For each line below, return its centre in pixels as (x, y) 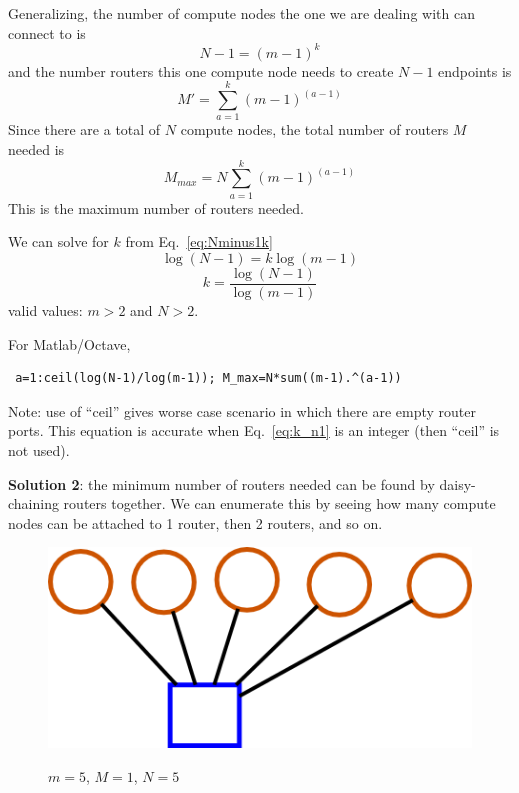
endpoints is (475, 70)
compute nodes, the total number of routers (314, 129)
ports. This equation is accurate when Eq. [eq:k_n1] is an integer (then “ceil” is (254, 430)
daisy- (457, 483)
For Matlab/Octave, (69, 343)
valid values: (45, 309)
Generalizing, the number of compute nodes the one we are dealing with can (241, 13)
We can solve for (58, 241)
